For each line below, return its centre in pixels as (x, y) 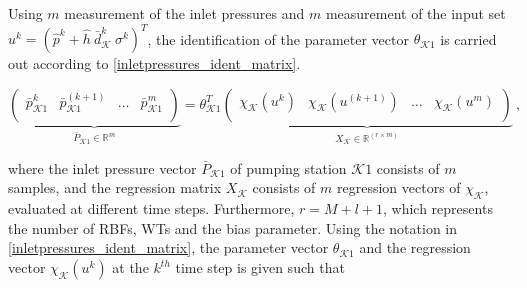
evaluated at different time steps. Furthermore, (151, 208)
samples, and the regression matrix (115, 187)
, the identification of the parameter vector (278, 38)
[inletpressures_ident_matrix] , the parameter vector (168, 247)
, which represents (438, 208)
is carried (468, 38)
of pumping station (288, 167)
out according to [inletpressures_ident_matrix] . (154, 63)
